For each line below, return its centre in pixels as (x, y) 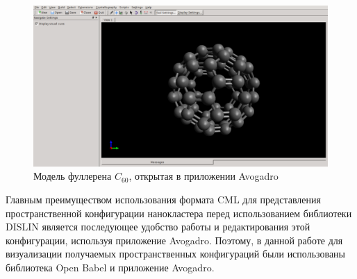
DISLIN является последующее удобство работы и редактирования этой (158, 227)
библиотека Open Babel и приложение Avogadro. (110, 268)
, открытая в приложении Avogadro (204, 176)
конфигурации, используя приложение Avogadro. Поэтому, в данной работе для (174, 240)
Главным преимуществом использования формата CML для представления (163, 200)
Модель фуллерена (73, 176)
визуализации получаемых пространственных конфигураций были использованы (176, 254)
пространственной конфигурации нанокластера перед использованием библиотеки (179, 213)
